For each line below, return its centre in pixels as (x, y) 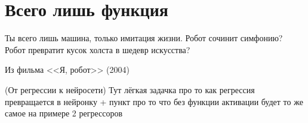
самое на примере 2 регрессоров (64, 113)
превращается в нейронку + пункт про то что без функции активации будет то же (154, 101)
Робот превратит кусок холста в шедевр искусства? (98, 49)
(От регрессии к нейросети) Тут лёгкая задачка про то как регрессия (130, 89)
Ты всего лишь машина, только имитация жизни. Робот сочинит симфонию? (144, 38)
